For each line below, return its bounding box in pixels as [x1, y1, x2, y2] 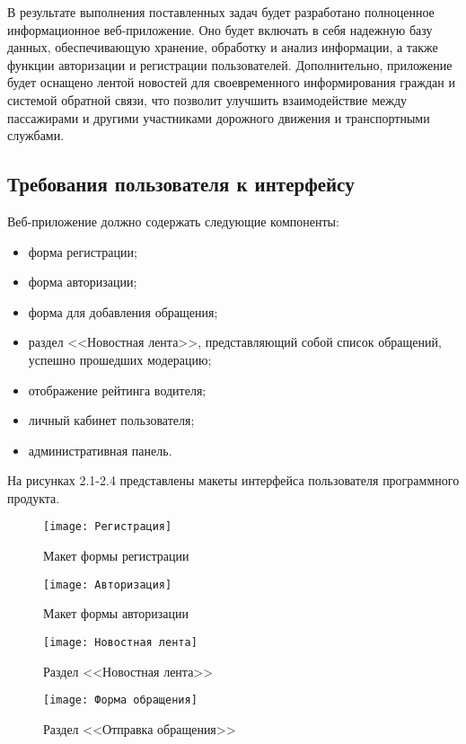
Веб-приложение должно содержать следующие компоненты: [7, 211, 339, 230]
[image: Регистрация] [43, 520, 172, 534]
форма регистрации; [28, 242, 137, 261]
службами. [7, 126, 65, 145]
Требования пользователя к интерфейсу [7, 170, 355, 198]
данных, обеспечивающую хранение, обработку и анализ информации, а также [7, 38, 438, 57]
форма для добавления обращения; [28, 302, 218, 321]
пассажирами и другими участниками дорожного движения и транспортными [7, 108, 430, 127]
